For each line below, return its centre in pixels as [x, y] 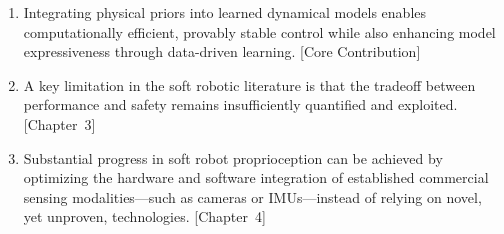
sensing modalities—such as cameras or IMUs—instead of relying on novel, [252, 196]
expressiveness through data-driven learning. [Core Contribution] [222, 51]
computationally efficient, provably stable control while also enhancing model [259, 31]
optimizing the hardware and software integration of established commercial [256, 177]
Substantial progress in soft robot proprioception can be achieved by [233, 157]
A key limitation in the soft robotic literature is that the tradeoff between [249, 84]
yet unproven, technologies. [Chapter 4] [144, 216]
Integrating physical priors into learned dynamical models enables [225, 12]
